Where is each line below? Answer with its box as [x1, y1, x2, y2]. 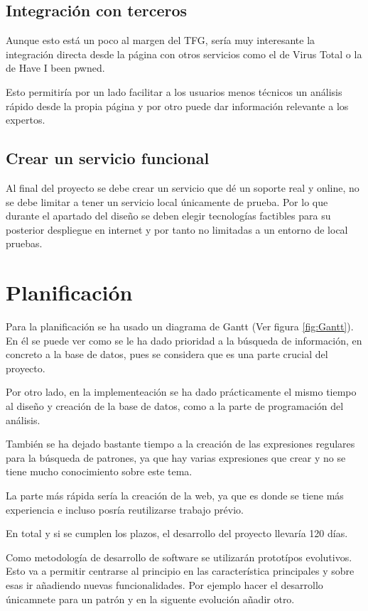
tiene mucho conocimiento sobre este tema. [6, 464, 193, 479]
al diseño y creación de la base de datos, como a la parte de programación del [6, 399, 344, 413]
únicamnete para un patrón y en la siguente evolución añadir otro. [6, 591, 295, 606]
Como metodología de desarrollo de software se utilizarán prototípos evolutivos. [6, 549, 352, 564]
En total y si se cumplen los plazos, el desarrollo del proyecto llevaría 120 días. [6, 526, 348, 541]
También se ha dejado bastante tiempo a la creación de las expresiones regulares [6, 436, 355, 451]
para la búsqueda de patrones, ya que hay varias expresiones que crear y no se [6, 450, 346, 465]
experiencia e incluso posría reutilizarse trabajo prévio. [6, 502, 244, 517]
